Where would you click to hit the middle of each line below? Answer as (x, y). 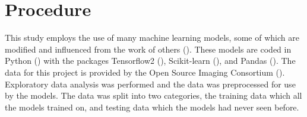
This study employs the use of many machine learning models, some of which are (152, 38)
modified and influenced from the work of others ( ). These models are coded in (148, 49)
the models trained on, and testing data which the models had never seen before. (152, 107)
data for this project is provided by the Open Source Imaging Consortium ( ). (145, 72)
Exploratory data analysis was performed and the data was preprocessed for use (150, 84)
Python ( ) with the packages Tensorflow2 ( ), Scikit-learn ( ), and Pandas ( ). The (150, 61)
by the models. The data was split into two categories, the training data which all (153, 95)
